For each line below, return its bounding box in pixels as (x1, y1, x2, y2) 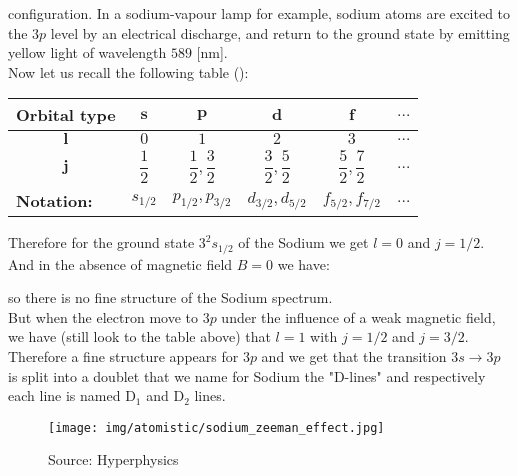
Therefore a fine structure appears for (8, 346, 239, 366)
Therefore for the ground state (8, 232, 195, 253)
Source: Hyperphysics (48, 449, 179, 470)
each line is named (8, 385, 121, 406)
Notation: (16, 189, 93, 213)
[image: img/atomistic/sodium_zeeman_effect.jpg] (48, 420, 385, 435)
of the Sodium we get (238, 232, 369, 253)
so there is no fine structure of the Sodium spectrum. (8, 287, 333, 308)
